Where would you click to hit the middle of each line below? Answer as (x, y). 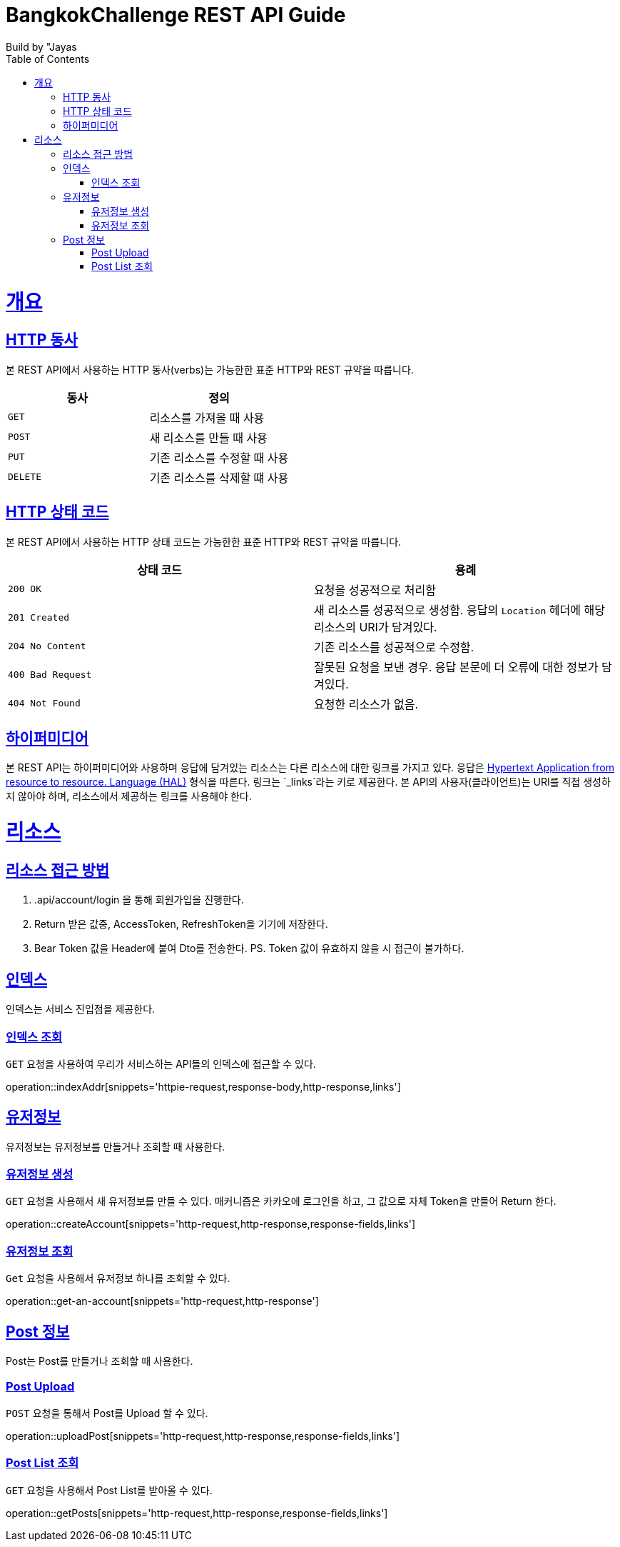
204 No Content (47, 646)
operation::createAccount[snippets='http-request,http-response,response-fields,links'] (211, 1224)
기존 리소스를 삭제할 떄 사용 (219, 477)
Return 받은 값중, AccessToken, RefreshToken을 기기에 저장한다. (181, 924)
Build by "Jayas (41, 46)
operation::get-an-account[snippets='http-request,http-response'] (162, 1301)
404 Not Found (44, 704)
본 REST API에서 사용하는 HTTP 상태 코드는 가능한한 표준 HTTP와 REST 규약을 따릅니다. (204, 541)
